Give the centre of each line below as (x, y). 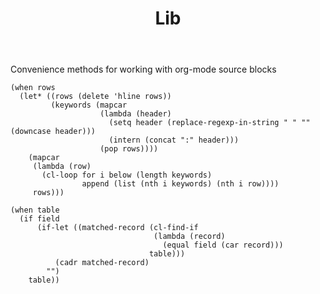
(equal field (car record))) (223, 245)
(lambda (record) (189, 237)
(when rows (33, 88)
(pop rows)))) (129, 149)
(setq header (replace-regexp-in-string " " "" (209, 123)
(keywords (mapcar (89, 105)
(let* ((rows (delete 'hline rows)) (95, 97)
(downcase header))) (53, 132)
